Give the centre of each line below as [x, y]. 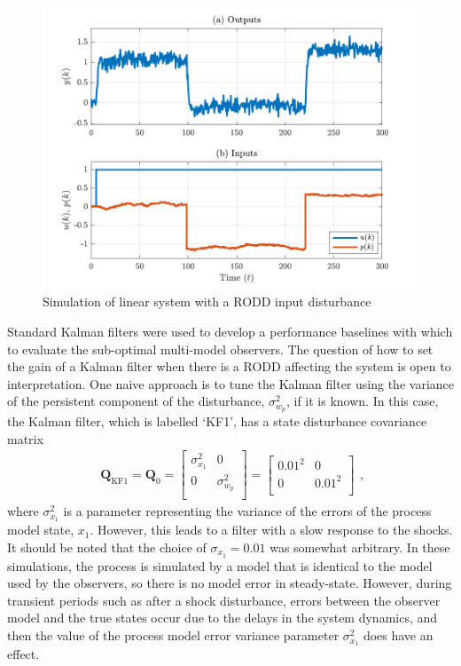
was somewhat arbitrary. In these [360, 547]
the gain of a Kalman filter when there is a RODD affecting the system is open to [229, 366]
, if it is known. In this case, [362, 401]
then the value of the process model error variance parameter [173, 635]
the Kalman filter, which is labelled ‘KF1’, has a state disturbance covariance [217, 421]
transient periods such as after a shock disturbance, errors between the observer [224, 600]
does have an [398, 635]
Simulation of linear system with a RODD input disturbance [207, 301]
